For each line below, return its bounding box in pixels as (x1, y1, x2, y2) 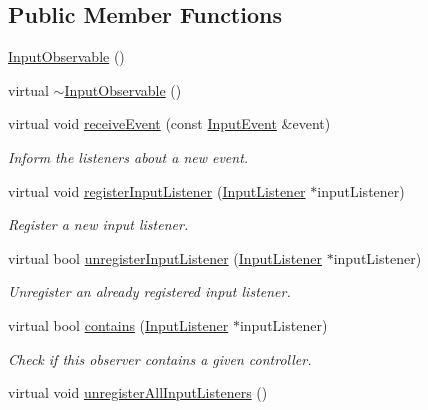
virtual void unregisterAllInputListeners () (8, 382, 268, 403)
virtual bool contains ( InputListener (8, 314, 229, 335)
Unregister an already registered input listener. (8, 281, 291, 302)
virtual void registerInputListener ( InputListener (8, 180, 306, 201)
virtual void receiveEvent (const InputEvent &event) (8, 113, 331, 134)
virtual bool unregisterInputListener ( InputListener (8, 247, 322, 268)
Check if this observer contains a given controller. (8, 348, 312, 369)
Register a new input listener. (8, 214, 189, 235)
